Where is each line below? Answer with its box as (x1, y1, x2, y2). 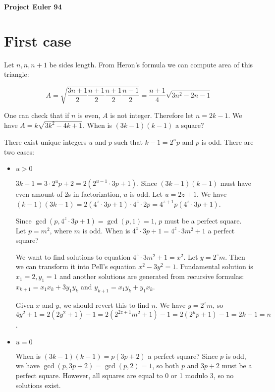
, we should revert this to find (59, 299, 149, 310)
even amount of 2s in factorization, (15, 189, 121, 199)
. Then (225, 251, 245, 262)
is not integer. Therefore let (110, 110, 194, 120)
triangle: (4, 69, 29, 79)
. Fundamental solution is (176, 261, 253, 272)
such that (114, 136, 143, 147)
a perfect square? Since (148, 350, 218, 361)
